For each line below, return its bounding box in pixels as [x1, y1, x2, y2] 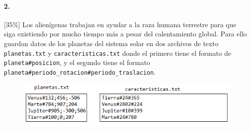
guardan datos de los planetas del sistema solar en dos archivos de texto [4, 38, 218, 48]
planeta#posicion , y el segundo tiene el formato [4, 57, 150, 67]
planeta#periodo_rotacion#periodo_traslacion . [4, 66, 156, 77]
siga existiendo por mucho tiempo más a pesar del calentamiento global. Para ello [4, 29, 247, 39]
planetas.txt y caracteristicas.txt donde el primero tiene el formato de [4, 48, 232, 58]
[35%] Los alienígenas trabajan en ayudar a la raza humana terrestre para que [4, 19, 236, 29]
